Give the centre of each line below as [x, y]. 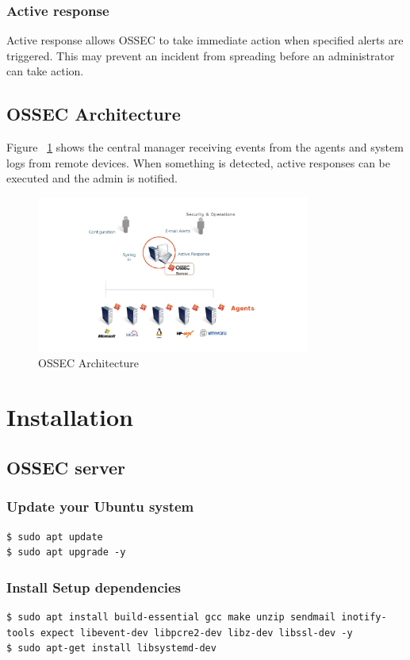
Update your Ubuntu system [100, 507]
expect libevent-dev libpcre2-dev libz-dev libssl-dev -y [196, 633]
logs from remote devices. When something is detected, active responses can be [198, 162]
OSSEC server [66, 468]
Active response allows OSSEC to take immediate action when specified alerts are [205, 40]
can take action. [45, 71]
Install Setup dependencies [94, 587]
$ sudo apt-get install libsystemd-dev [111, 648]
